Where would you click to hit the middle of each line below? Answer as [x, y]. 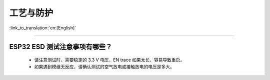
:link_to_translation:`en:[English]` [43, 28]
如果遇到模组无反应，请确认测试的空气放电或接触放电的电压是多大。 [104, 67]
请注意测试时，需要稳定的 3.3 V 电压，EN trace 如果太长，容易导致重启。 [109, 60]
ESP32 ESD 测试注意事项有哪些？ [61, 47]
